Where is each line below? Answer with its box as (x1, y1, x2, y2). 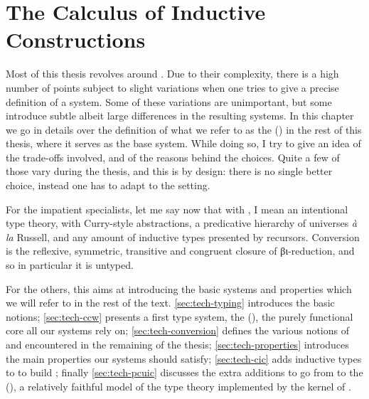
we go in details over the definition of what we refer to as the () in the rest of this (6, 122, 362, 137)
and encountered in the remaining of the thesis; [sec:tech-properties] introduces (6, 337, 349, 351)
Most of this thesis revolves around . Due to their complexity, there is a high (6, 66, 339, 81)
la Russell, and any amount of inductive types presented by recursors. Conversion (6, 229, 360, 244)
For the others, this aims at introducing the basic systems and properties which (6, 281, 352, 296)
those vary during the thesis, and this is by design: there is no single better (6, 164, 333, 179)
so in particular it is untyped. (6, 257, 134, 272)
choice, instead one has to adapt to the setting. (6, 178, 210, 193)
